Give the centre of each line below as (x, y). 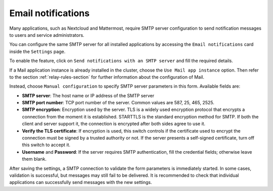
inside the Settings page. (37, 51)
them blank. (34, 159)
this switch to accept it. (46, 145)
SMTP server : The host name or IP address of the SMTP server (88, 95)
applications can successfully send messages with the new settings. (81, 182)
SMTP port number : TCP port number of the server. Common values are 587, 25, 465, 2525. (118, 103)
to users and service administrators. (47, 35)
